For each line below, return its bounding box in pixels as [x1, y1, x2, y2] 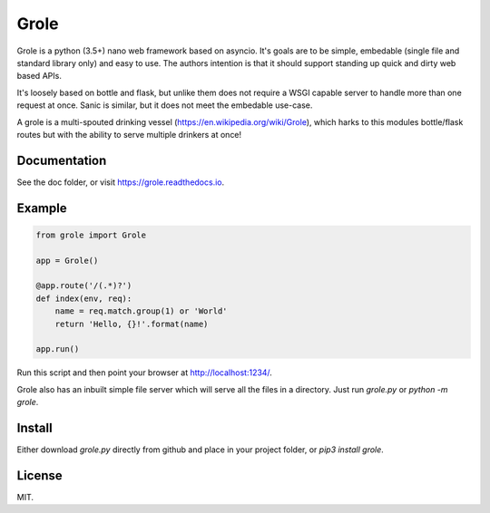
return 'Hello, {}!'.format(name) [54, 318, 209, 329]
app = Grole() [35, 255, 99, 266]
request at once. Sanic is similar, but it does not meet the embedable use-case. [16, 100, 313, 111]
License [16, 468, 63, 483]
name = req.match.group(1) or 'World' [54, 306, 228, 316]
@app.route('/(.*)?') [35, 281, 132, 291]
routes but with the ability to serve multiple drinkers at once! [16, 129, 242, 140]
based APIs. [16, 71, 63, 82]
